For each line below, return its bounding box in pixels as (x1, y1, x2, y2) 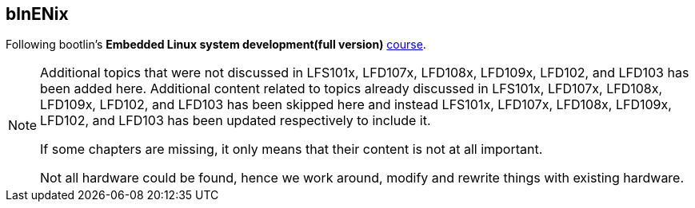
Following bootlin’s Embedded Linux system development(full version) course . (6, 37, 426, 52)
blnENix (6, 4, 69, 24)
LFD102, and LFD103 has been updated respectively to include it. (40, 112, 431, 129)
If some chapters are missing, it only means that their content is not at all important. (40, 141, 543, 158)
